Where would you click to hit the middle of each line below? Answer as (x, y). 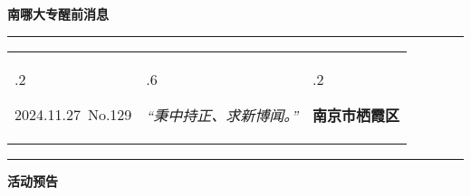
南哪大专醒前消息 (58, 14)
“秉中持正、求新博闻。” (222, 115)
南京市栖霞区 (356, 115)
